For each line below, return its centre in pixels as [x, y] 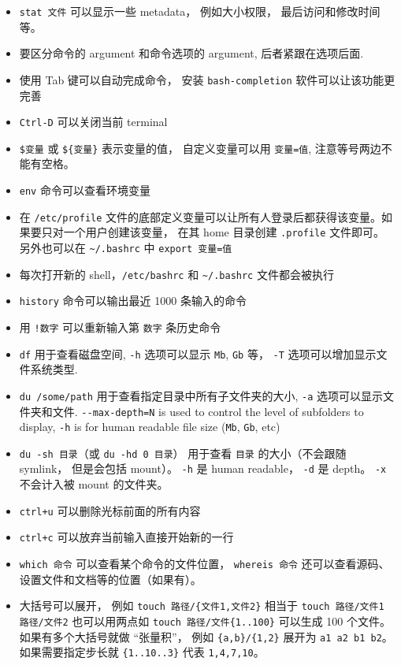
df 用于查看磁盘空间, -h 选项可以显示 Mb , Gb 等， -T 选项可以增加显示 [198, 353]
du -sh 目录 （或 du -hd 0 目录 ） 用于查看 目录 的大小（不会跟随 [183, 453]
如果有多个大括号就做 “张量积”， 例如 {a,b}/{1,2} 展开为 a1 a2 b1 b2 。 [206, 636]
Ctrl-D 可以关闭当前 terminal [93, 122]
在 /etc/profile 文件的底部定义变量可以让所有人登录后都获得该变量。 [200, 216]
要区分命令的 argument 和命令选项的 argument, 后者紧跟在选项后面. [191, 53]
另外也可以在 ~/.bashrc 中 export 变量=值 [126, 247]
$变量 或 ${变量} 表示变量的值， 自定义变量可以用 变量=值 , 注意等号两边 [200, 148]
